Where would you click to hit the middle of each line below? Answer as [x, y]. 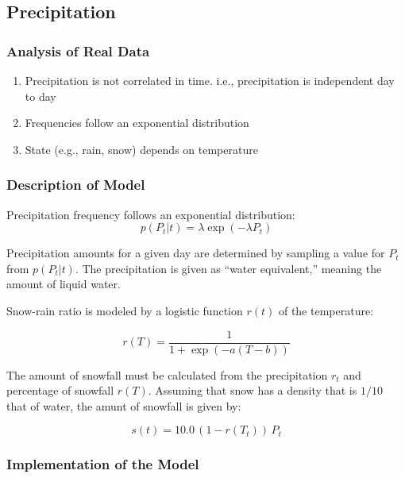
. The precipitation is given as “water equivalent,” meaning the [228, 268]
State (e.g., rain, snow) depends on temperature [141, 149]
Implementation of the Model [103, 464]
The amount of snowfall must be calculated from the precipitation [167, 374]
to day [40, 96]
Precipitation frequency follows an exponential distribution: [151, 214]
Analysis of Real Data [78, 50]
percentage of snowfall [60, 390]
